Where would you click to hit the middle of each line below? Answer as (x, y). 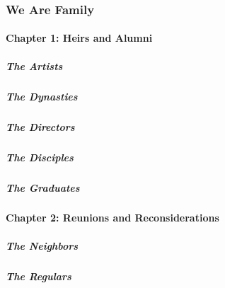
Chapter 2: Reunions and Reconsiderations (112, 218)
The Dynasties (42, 96)
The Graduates (43, 187)
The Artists (34, 65)
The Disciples (40, 157)
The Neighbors (42, 245)
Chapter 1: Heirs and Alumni (79, 38)
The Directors (40, 126)
